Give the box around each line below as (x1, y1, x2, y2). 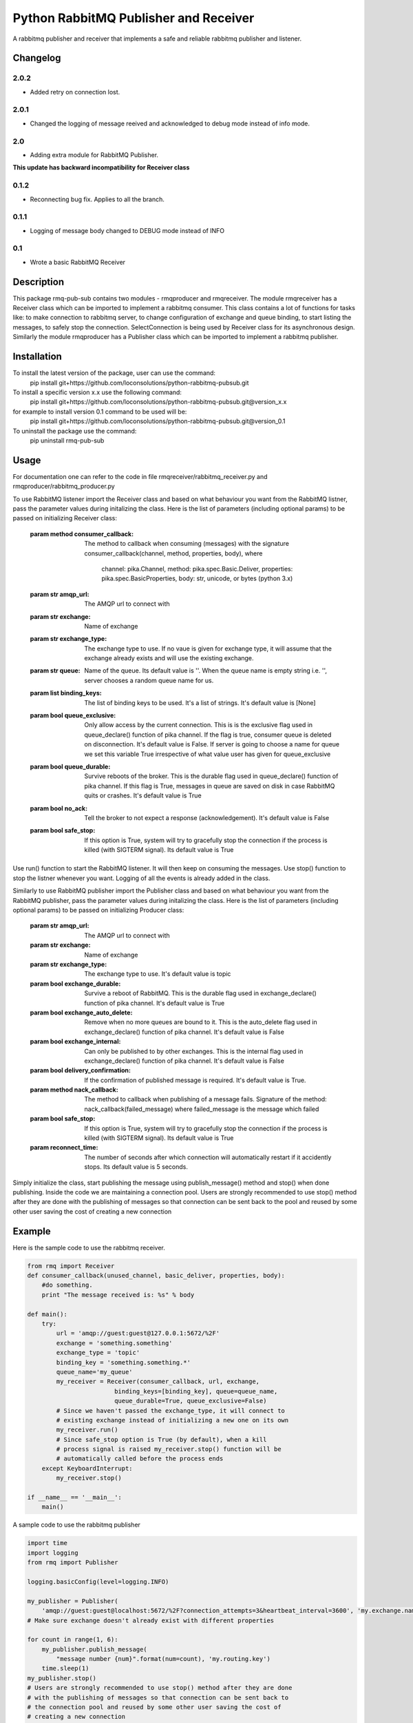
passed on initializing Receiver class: (12, 514, 117, 522)
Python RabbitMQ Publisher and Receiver (12, 10, 255, 26)
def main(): (27, 1310, 68, 1318)
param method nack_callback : (30, 1085, 118, 1094)
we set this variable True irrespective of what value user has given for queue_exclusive (84, 750, 331, 758)
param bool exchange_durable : (30, 979, 121, 988)
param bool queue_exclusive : (30, 711, 116, 720)
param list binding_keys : (30, 689, 103, 697)
